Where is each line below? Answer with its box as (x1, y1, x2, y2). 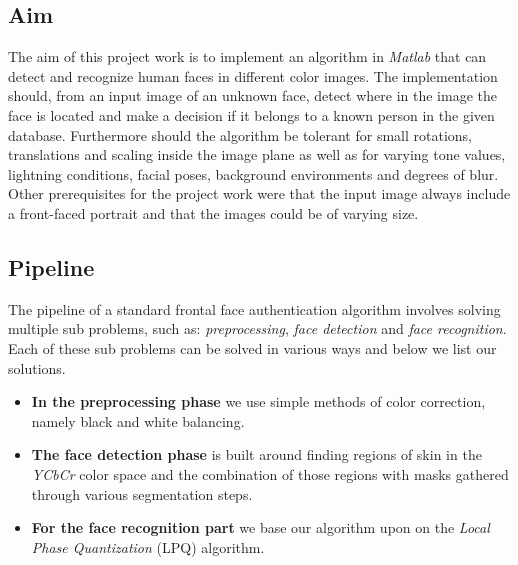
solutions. (8, 357, 66, 378)
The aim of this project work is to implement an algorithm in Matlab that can (8, 46, 487, 67)
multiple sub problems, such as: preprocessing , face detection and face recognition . (8, 318, 507, 339)
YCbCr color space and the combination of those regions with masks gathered (31, 463, 509, 484)
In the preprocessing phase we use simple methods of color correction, (31, 391, 486, 412)
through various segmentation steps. (31, 483, 253, 504)
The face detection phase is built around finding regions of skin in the (31, 444, 482, 465)
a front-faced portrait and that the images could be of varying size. (8, 202, 419, 223)
